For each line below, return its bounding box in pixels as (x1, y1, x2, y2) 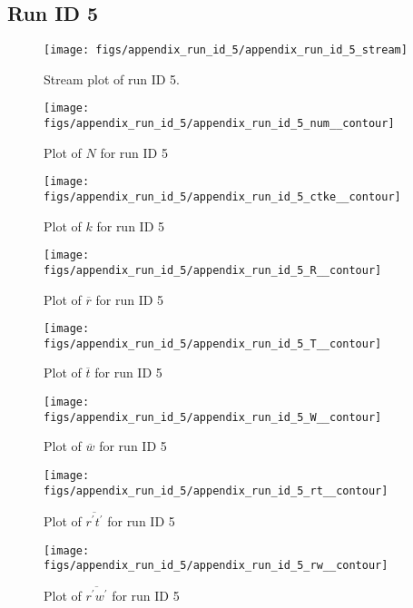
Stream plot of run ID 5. (44, 69, 181, 88)
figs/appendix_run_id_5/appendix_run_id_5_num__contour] (44, 117, 395, 131)
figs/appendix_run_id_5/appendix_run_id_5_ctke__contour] (44, 191, 401, 204)
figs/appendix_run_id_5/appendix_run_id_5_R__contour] (44, 263, 382, 277)
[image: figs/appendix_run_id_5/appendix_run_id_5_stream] (44, 44, 408, 57)
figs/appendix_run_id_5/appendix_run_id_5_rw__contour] (44, 559, 388, 573)
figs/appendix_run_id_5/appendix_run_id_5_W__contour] (44, 410, 382, 424)
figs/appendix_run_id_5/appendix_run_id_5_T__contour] (44, 337, 382, 350)
